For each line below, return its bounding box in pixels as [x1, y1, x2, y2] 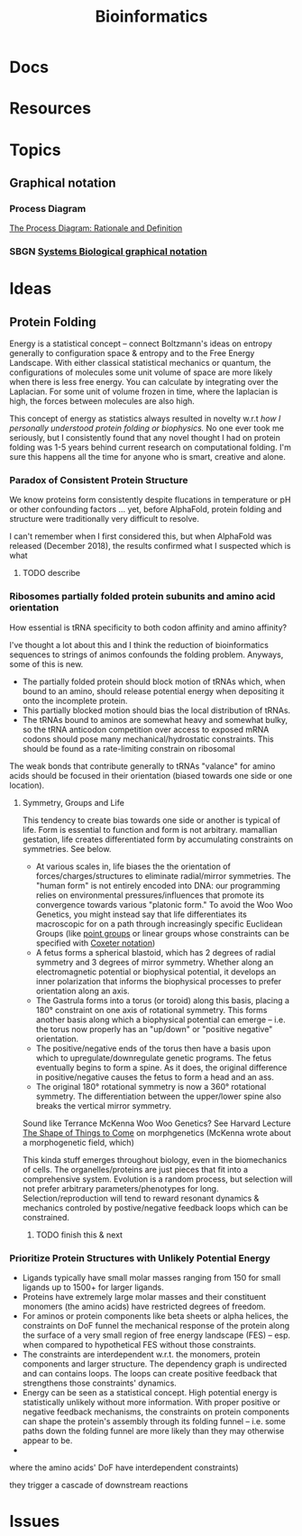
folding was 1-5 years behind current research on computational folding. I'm [9, 442, 291, 453]
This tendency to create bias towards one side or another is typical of [22, 814, 281, 826]
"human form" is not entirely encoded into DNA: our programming [35, 880, 281, 891]
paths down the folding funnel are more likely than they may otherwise [22, 1426, 285, 1437]
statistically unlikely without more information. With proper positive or [22, 1397, 281, 1408]
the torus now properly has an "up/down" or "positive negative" [35, 1023, 273, 1034]
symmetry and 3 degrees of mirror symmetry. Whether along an [35, 956, 274, 967]
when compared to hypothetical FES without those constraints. [22, 1339, 257, 1350]
